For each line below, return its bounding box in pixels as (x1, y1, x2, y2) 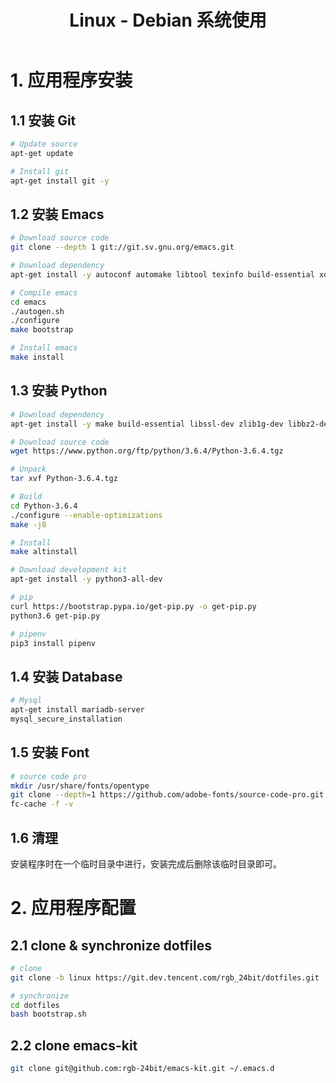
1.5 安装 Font (10, 744, 90, 761)
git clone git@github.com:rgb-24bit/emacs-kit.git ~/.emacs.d (10, 1064, 275, 1074)
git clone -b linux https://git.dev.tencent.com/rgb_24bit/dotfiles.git (10, 972, 320, 983)
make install (10, 352, 65, 363)
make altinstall (10, 547, 78, 557)
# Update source (10, 139, 78, 149)
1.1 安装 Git (10, 112, 77, 129)
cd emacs (10, 297, 47, 307)
